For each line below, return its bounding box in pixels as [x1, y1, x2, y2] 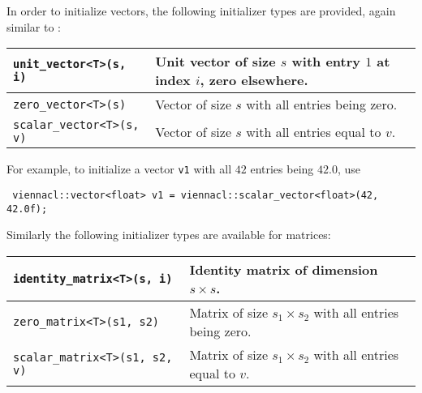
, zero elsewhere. [200, 70, 308, 90]
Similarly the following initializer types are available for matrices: [6, 226, 331, 243]
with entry [291, 52, 360, 71]
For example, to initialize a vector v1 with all [6, 160, 232, 177]
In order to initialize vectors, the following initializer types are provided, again [6, 2, 396, 19]
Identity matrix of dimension [189, 259, 378, 279]
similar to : [6, 18, 62, 35]
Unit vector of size [155, 52, 276, 71]
